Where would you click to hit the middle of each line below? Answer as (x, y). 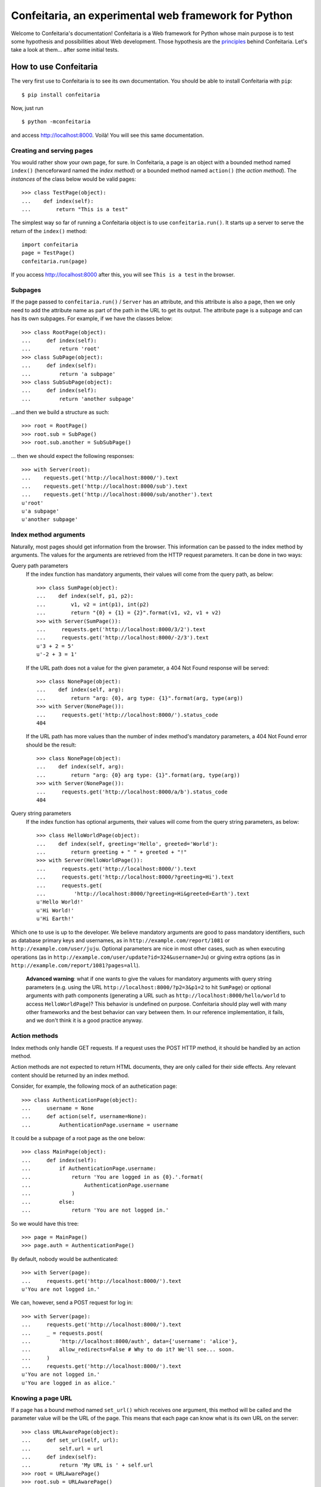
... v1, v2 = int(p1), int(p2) (93, 604)
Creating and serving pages (52, 150)
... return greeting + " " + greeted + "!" (112, 852)
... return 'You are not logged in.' (95, 1210)
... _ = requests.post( (62, 1333)
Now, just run (27, 108)
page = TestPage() (48, 253)
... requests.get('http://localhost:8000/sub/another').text (117, 495)
